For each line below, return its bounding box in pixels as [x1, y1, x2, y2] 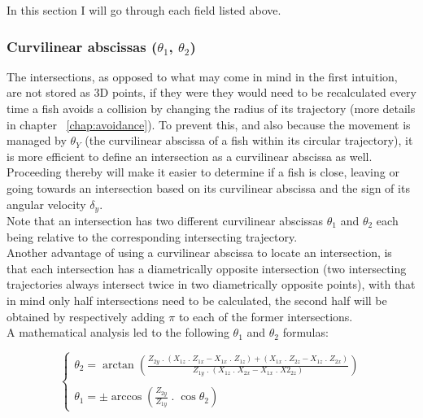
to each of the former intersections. [178, 307, 353, 324]
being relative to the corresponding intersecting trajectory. [7, 228, 298, 245]
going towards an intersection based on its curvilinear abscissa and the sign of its [7, 179, 410, 196]
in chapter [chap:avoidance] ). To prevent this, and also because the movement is [7, 115, 411, 133]
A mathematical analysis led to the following [7, 324, 229, 341]
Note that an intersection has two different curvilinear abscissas [7, 212, 324, 229]
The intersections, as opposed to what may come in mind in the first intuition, [7, 67, 398, 85]
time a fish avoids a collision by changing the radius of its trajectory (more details [7, 100, 416, 116]
